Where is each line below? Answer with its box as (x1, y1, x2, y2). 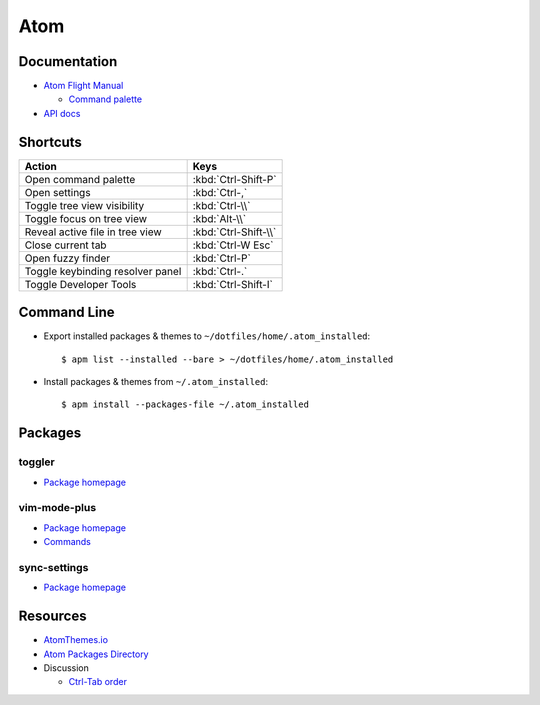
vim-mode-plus (18, 501, 97, 515)
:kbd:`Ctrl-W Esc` (192, 238, 274, 252)
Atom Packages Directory (43, 648, 149, 660)
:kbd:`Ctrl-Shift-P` (192, 172, 277, 186)
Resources (18, 608, 87, 625)
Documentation (18, 53, 118, 70)
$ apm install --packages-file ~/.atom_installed (61, 399, 310, 410)
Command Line (18, 304, 115, 321)
